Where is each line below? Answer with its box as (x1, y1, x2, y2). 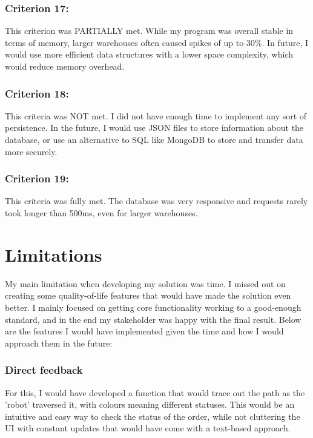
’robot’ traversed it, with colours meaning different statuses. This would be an (5, 398, 295, 411)
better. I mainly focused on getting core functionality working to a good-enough (5, 300, 301, 313)
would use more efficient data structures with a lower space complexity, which (5, 48, 294, 61)
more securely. (5, 145, 58, 158)
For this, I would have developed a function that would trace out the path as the (5, 386, 305, 399)
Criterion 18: (5, 85, 69, 101)
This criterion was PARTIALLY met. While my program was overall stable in (5, 24, 294, 37)
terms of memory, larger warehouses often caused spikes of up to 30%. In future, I (5, 36, 309, 48)
